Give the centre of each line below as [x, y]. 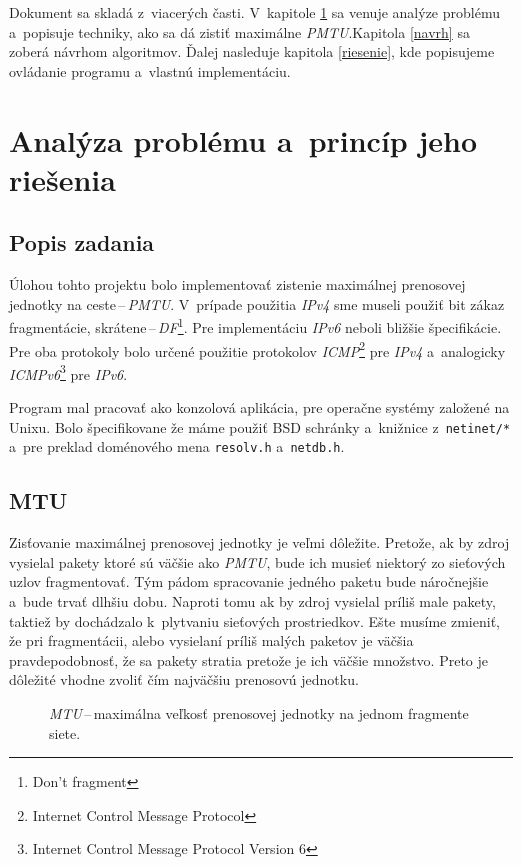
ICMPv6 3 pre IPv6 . [68, 372]
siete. [65, 732]
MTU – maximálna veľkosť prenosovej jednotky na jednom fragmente [259, 712]
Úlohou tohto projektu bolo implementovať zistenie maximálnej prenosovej [237, 284]
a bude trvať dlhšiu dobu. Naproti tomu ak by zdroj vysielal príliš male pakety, [252, 600]
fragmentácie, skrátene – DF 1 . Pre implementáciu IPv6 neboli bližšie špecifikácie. [255, 325]
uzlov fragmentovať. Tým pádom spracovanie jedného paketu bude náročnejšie [249, 581]
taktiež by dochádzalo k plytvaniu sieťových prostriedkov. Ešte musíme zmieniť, [254, 620]
